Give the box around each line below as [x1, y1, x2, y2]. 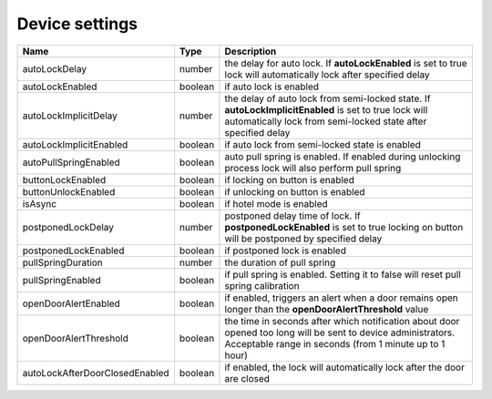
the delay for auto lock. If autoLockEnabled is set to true [224, 56, 468, 69]
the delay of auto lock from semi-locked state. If [224, 92, 431, 105]
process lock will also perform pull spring [224, 161, 402, 174]
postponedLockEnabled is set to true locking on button [224, 220, 464, 233]
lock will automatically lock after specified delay [224, 68, 430, 81]
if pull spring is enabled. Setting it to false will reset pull [224, 268, 462, 281]
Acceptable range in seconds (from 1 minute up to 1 [224, 337, 446, 350]
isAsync [22, 197, 57, 210]
